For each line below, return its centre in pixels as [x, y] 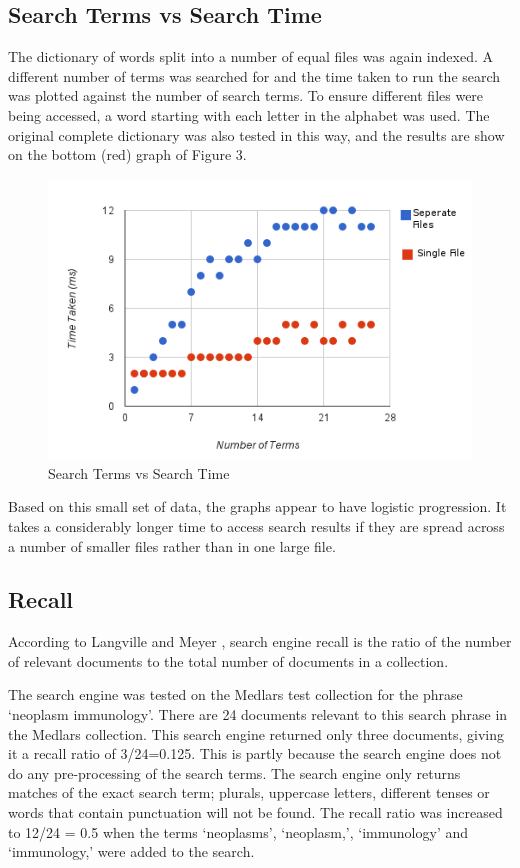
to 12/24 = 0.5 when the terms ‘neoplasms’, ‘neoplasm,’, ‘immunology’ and [238, 831]
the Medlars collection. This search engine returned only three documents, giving [256, 733]
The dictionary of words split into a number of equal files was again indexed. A [250, 56]
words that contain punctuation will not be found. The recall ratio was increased [255, 812]
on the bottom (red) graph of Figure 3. [127, 154]
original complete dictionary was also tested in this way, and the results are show [256, 134]
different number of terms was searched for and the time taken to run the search [254, 75]
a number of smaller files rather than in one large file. [172, 545]
